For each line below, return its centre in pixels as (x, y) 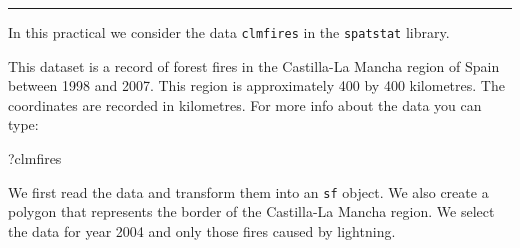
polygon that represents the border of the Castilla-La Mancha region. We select (251, 211)
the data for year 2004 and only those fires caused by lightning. (202, 230)
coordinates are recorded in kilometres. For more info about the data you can (245, 104)
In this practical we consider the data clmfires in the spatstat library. (229, 32)
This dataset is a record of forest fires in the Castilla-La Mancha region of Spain (254, 65)
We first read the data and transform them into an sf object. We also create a (248, 191)
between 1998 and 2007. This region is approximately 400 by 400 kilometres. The (256, 85)
